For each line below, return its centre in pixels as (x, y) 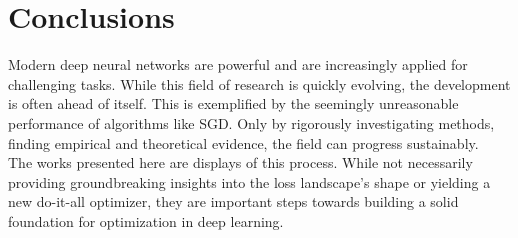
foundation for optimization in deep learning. (146, 220)
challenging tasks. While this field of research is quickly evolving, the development (259, 83)
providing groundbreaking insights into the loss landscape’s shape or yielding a (249, 181)
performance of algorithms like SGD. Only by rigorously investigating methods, (251, 122)
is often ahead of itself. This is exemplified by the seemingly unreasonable (233, 103)
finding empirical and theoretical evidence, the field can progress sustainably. (243, 142)
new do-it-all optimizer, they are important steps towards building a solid (233, 201)
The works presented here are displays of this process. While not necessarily (240, 162)
